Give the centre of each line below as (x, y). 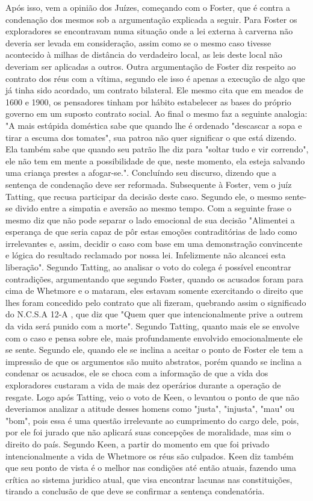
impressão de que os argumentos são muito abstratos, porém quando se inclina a (153, 361)
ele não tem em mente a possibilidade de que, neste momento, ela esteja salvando (155, 160)
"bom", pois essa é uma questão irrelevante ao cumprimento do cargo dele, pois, (152, 420)
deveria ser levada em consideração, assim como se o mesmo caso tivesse (138, 42)
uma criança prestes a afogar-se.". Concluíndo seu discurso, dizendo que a (141, 173)
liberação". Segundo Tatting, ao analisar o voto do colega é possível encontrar (148, 267)
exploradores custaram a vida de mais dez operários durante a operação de (143, 385)
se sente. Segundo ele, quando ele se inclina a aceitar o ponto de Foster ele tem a (154, 350)
